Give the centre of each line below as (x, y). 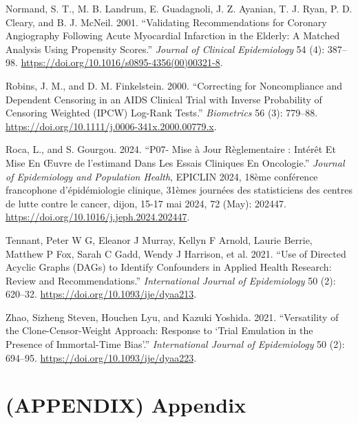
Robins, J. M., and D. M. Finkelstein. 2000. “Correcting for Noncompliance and (174, 85)
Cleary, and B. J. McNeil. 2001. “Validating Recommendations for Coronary (166, 22)
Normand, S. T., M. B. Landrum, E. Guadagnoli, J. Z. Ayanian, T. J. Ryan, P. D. (179, 8)
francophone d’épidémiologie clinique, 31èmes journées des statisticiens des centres (179, 190)
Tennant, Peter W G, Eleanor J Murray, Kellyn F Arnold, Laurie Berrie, (159, 239)
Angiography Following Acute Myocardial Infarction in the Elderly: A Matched (173, 35)
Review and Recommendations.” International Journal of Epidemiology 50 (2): (171, 280)
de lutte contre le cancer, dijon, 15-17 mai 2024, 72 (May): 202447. (146, 203)
